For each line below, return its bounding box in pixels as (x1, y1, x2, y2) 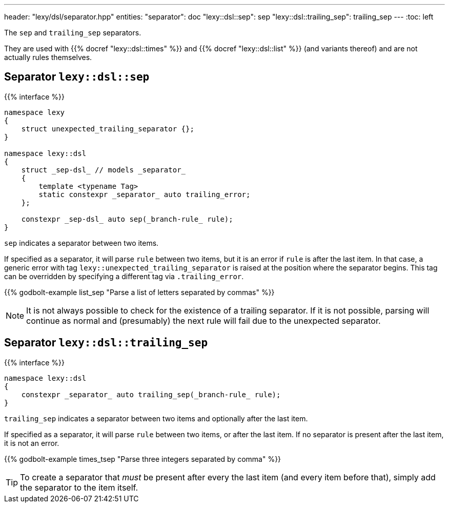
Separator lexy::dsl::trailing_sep (4, 336, 208, 349)
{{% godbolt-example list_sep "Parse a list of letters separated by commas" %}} (4, 287, 275, 297)
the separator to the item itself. (20, 482, 138, 493)
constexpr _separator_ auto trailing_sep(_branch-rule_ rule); (21, 390, 281, 399)
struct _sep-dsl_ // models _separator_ (21, 165, 186, 174)
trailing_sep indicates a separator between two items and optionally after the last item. (4, 414, 308, 423)
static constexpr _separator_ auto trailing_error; (38, 190, 251, 199)
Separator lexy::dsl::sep (4, 70, 150, 84)
